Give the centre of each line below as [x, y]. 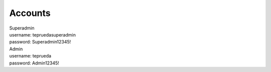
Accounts [30, 13]
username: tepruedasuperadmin [43, 34]
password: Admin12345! [34, 63]
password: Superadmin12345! [40, 42]
